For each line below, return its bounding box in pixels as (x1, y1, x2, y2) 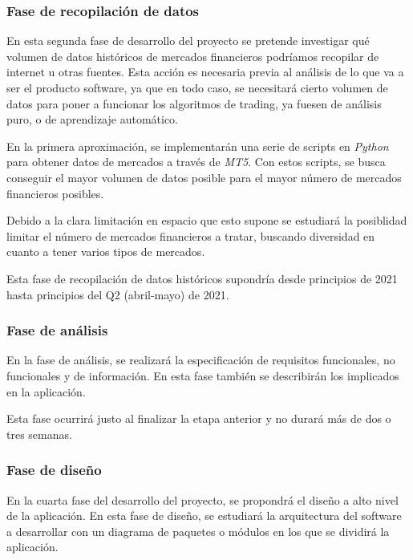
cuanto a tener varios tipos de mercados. (6, 243, 205, 260)
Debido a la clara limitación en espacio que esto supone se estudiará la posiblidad (6, 212, 407, 229)
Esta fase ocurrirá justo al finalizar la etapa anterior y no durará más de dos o (6, 410, 391, 427)
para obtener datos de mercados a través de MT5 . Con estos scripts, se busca (6, 153, 386, 170)
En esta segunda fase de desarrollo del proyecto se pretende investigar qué (6, 32, 370, 49)
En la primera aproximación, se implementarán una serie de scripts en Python (6, 137, 389, 154)
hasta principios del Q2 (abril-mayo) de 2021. (6, 286, 229, 302)
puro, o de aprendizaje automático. (6, 111, 178, 128)
